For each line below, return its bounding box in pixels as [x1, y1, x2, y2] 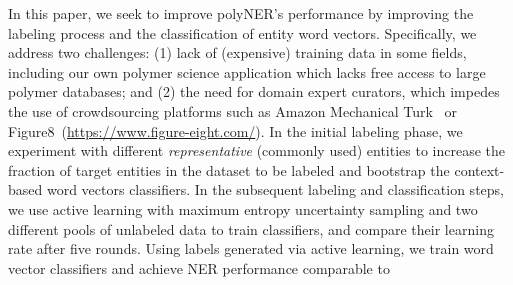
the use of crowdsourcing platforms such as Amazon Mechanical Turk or [8, 100, 457, 121]
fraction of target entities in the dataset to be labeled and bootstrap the [8, 159, 450, 180]
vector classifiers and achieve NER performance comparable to [8, 257, 390, 278]
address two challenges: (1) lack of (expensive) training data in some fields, [8, 42, 467, 63]
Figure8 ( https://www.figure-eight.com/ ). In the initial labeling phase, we [8, 120, 463, 141]
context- [454, 159, 505, 180]
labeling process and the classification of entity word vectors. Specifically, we [8, 22, 477, 43]
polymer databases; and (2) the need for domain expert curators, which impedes [8, 81, 500, 102]
